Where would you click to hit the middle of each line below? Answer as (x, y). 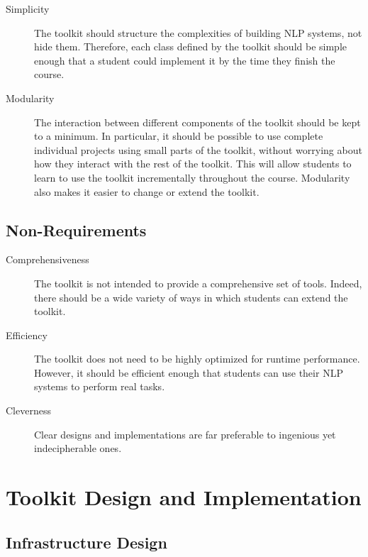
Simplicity (28, 9)
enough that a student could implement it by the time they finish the (185, 60)
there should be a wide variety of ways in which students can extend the (191, 297)
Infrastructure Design (87, 542)
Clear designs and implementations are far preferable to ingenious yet (185, 434)
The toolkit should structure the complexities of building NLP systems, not (198, 32)
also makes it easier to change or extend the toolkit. (147, 191)
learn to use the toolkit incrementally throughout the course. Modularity (192, 177)
